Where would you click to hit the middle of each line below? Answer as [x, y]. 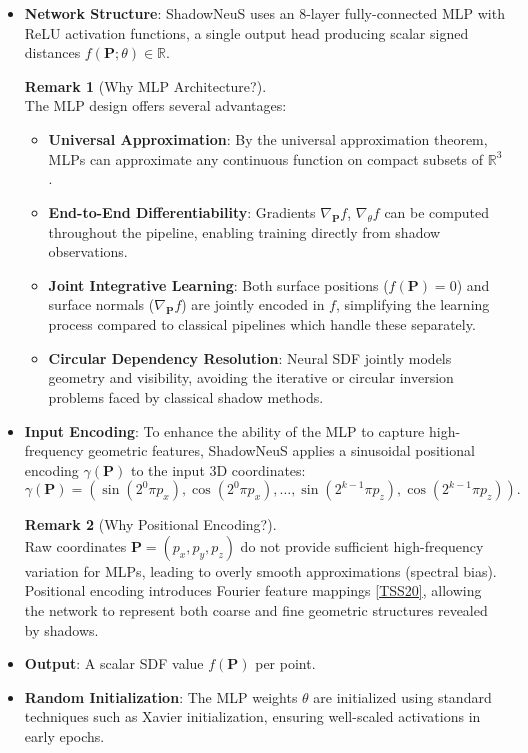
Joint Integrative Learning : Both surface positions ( [218, 284]
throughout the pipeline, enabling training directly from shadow [244, 231]
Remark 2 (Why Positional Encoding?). [150, 524]
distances [52, 52]
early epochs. [64, 736]
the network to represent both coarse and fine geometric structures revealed [256, 610]
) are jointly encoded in [253, 304]
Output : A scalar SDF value [114, 663]
